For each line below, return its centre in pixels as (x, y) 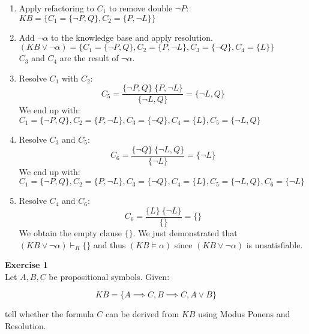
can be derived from (142, 314)
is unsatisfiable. (274, 244)
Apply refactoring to (56, 8)
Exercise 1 (26, 265)
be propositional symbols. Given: (109, 276)
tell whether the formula (49, 314)
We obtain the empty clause (70, 232)
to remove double (141, 8)
